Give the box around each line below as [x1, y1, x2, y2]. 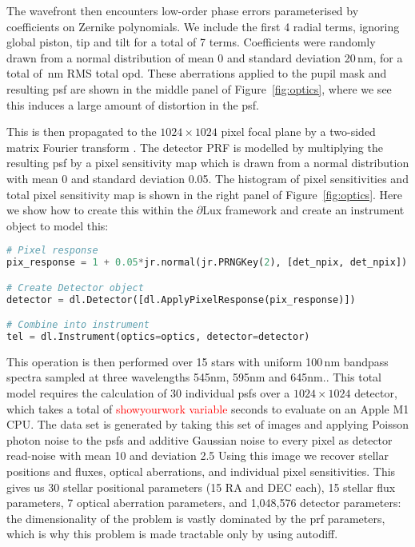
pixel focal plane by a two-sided [221, 123, 376, 140]
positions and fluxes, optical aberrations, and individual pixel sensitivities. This [6, 463, 396, 480]
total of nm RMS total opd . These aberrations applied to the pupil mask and [6, 65, 387, 82]
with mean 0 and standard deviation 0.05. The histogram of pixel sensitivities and [6, 170, 409, 186]
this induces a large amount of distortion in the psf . [6, 96, 259, 113]
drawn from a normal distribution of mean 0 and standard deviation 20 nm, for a [6, 49, 403, 66]
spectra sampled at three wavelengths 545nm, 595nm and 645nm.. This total [6, 369, 381, 385]
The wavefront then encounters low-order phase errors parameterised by [6, 2, 359, 18]
